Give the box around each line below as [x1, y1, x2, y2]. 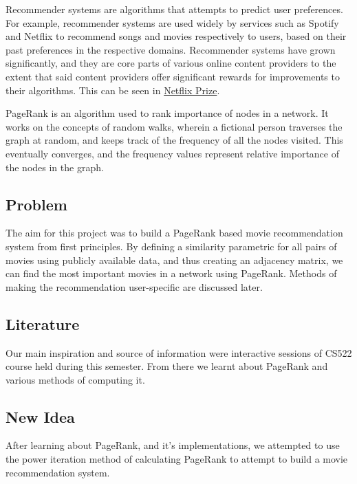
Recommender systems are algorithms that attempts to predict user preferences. [6, 2, 343, 16]
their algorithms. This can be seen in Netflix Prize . [6, 82, 220, 97]
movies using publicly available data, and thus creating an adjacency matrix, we [6, 252, 343, 267]
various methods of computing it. [6, 372, 145, 386]
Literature [6, 313, 80, 334]
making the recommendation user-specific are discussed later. [6, 279, 263, 294]
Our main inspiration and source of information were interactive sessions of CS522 [6, 345, 352, 360]
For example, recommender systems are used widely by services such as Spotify [6, 15, 339, 30]
